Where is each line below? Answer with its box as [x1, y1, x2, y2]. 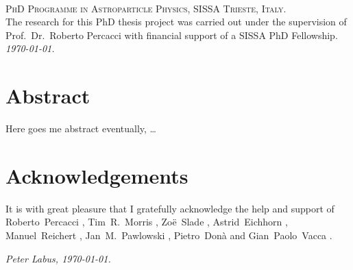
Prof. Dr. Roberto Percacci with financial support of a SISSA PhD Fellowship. [5, 27, 338, 42]
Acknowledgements [5, 161, 188, 189]
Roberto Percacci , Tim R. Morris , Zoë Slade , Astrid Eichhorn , [5, 214, 288, 229]
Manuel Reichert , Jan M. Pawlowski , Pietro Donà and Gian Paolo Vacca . [5, 228, 332, 242]
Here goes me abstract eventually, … [5, 121, 156, 136]
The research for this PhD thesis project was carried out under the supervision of [5, 14, 347, 29]
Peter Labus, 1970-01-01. [5, 251, 111, 265]
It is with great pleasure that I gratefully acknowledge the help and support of [5, 201, 334, 215]
